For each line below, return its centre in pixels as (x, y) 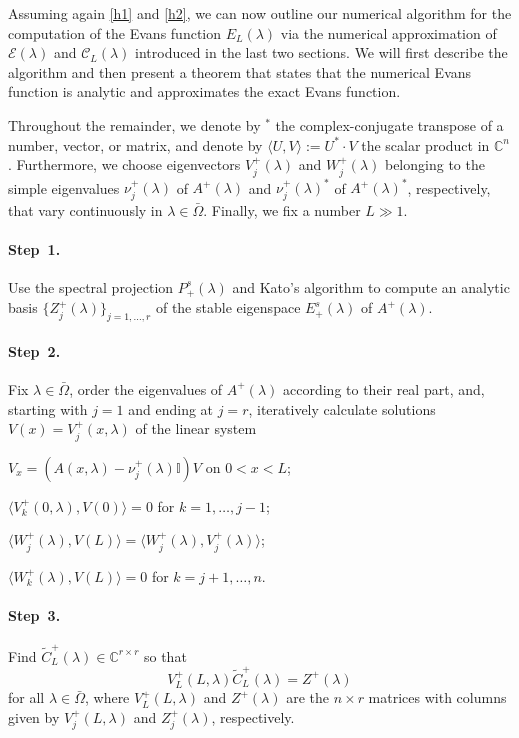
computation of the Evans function (115, 32)
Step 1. (34, 248)
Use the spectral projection (91, 286)
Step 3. (34, 614)
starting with (48, 408)
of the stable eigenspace (228, 307)
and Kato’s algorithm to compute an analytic (371, 286)
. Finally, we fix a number (282, 209)
